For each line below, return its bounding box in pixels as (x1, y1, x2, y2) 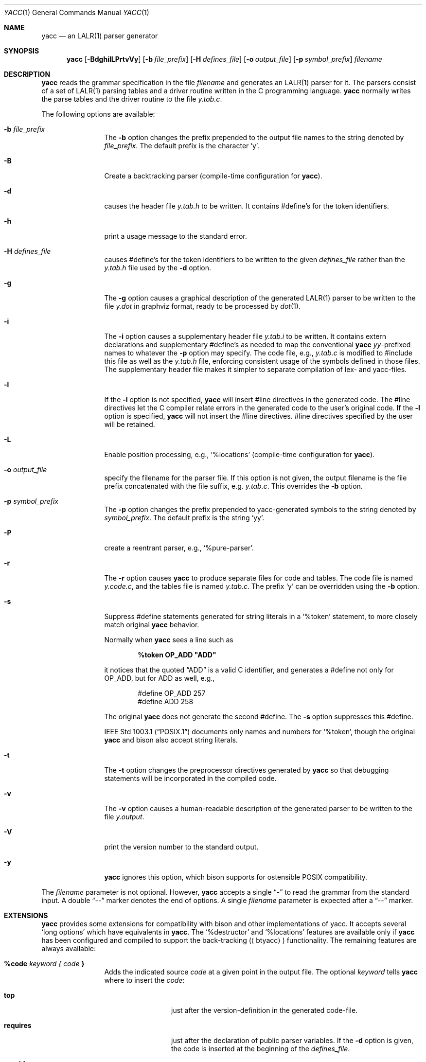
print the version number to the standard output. (104, 843, 259, 851)
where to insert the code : (104, 976, 185, 984)
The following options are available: (41, 110, 155, 118)
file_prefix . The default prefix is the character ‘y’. (104, 142, 260, 150)
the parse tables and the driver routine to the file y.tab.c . (41, 95, 222, 103)
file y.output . (104, 813, 144, 821)
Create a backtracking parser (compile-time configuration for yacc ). (104, 172, 322, 180)
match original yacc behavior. (104, 620, 199, 629)
